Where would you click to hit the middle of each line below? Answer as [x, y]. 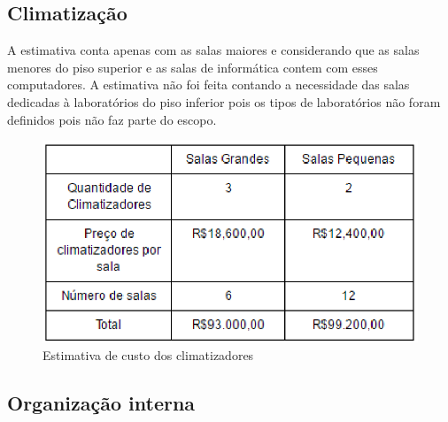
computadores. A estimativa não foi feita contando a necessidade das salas [209, 84]
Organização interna [101, 403]
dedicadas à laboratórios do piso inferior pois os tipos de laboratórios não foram [224, 101]
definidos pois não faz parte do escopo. [112, 119]
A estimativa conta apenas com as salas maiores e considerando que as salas [213, 50]
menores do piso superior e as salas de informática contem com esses [193, 67]
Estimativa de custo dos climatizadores [148, 355]
